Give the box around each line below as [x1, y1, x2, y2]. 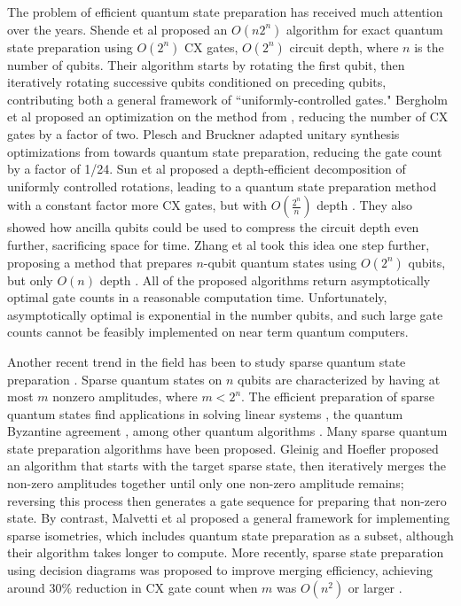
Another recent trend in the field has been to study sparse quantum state [7, 352, 406, 370]
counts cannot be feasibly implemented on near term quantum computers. [7, 322, 409, 341]
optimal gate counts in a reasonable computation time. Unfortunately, [7, 288, 387, 307]
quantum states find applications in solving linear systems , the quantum [7, 404, 403, 423]
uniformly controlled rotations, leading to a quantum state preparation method [7, 176, 437, 195]
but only [7, 270, 53, 289]
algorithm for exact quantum [285, 19, 443, 38]
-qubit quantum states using [203, 252, 357, 271]
